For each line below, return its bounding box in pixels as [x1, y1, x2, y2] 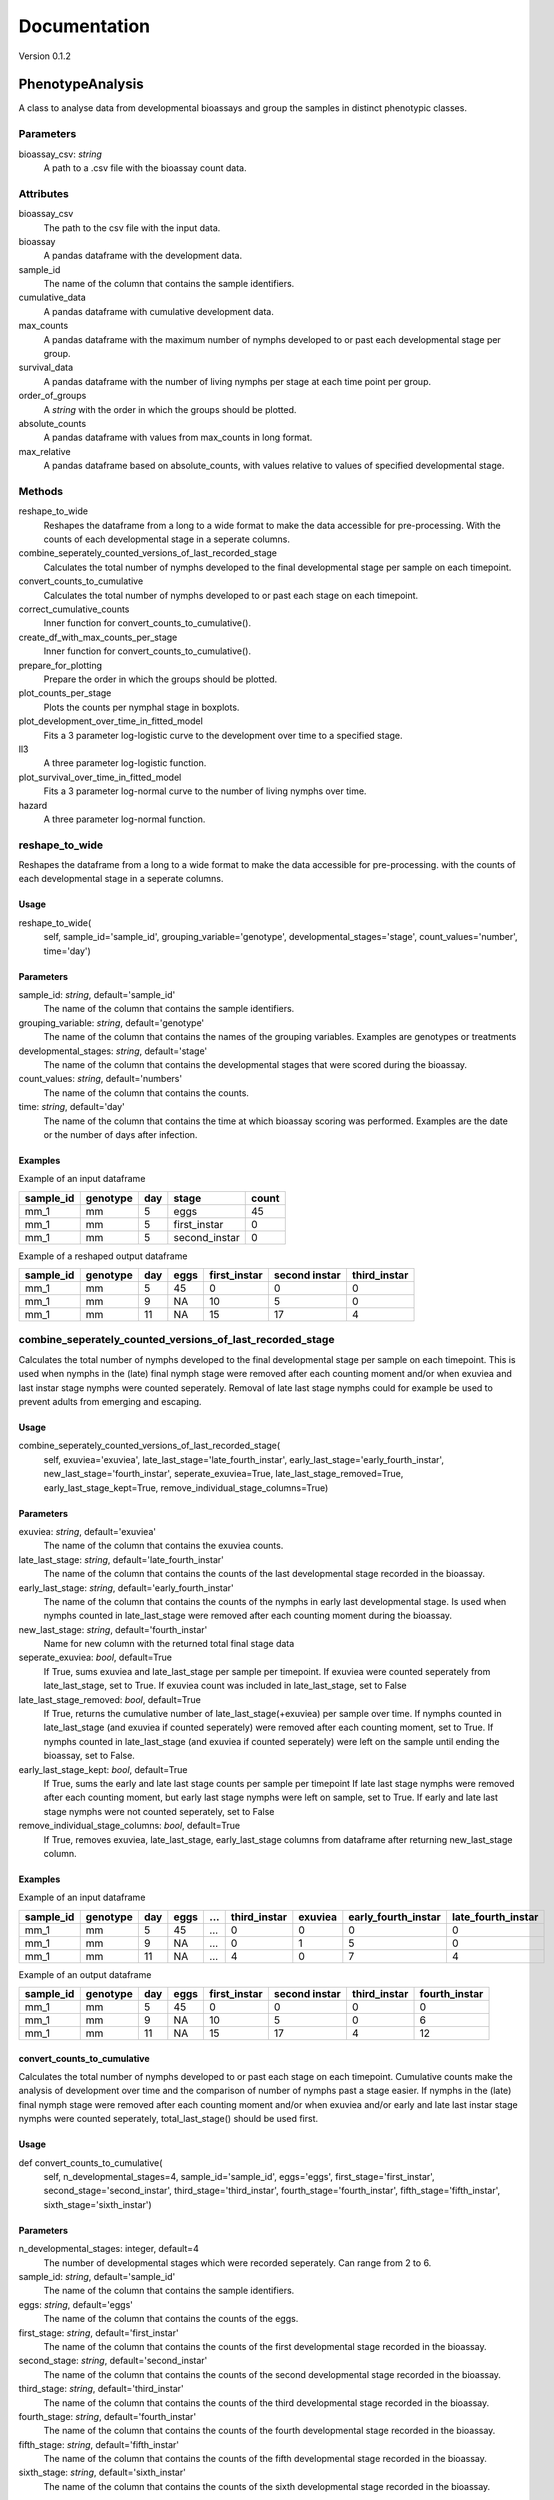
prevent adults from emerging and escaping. [18, 1395, 202, 1407]
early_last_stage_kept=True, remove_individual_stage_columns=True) [43, 1481, 329, 1494]
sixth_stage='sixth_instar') [43, 2198, 152, 2210]
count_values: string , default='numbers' [18, 1073, 183, 1085]
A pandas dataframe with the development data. [43, 250, 243, 262]
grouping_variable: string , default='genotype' [18, 1016, 205, 1029]
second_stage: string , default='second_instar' [18, 2355, 208, 2367]
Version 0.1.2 [18, 50, 72, 62]
